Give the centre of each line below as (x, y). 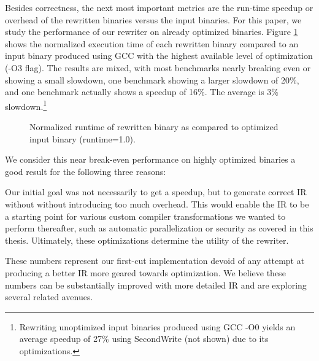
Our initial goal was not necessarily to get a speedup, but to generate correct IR (156, 192)
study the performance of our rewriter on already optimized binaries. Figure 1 (152, 32)
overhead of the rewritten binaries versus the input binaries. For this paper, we (153, 19)
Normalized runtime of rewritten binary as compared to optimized (154, 126)
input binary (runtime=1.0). (83, 138)
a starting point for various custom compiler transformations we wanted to (145, 216)
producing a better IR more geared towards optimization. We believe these (145, 272)
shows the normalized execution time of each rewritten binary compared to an (152, 43)
